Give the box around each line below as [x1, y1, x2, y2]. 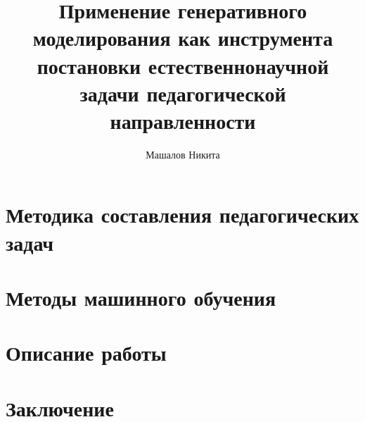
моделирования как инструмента [32, 23, 333, 52]
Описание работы [6, 338, 167, 367]
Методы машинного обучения [6, 283, 276, 312]
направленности [110, 106, 256, 135]
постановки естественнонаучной [37, 51, 329, 80]
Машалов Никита [146, 147, 220, 161]
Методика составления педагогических [6, 200, 359, 229]
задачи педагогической [79, 78, 286, 107]
